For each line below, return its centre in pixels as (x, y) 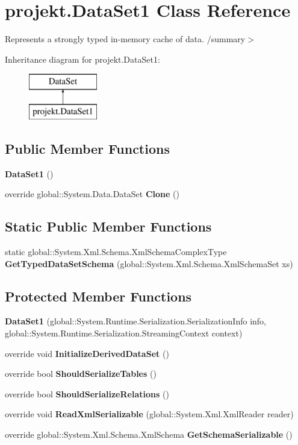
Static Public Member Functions (108, 226)
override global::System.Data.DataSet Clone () (92, 194)
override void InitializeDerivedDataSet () (87, 353)
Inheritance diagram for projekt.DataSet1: (82, 59)
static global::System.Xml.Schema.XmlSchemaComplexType (116, 252)
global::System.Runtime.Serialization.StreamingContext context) (124, 333)
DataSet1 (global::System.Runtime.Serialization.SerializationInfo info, (135, 321)
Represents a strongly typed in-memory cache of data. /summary (125, 39)
